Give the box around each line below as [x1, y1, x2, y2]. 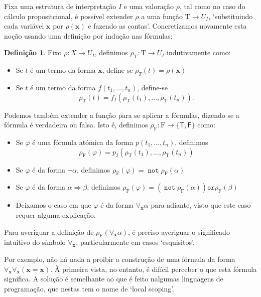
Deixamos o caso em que [16, 200, 91, 210]
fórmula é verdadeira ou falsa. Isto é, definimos [4, 119, 148, 130]
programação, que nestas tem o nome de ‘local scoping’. [4, 283, 174, 293]
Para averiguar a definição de [4, 226, 94, 237]
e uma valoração [123, 1, 174, 11]
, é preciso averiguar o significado [128, 226, 230, 237]
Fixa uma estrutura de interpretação [4, 1, 116, 11]
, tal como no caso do [179, 1, 245, 11]
